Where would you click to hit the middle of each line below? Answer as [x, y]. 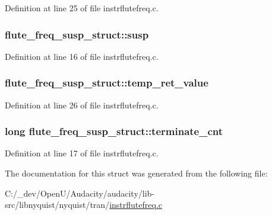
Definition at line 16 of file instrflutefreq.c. [82, 56]
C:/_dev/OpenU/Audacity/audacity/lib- [80, 193]
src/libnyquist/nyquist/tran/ [57, 205]
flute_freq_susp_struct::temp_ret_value [107, 83]
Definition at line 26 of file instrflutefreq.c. [82, 105]
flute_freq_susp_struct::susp [77, 34]
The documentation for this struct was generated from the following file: [136, 173]
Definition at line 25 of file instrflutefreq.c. [82, 8]
